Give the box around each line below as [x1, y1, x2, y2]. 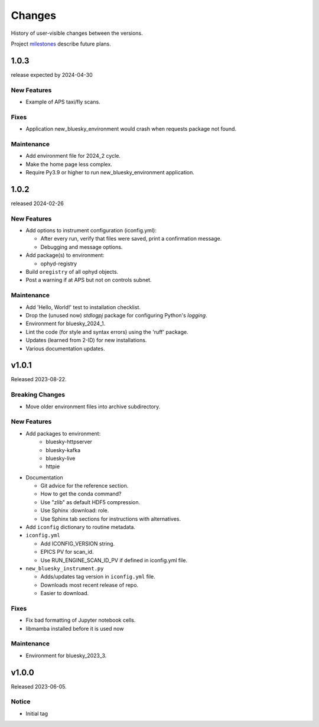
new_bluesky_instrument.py [25, 565, 104, 572]
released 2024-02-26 [11, 200, 64, 207]
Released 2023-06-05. [11, 683, 67, 690]
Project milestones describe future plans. [11, 40, 112, 47]
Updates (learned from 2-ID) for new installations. [25, 337, 147, 344]
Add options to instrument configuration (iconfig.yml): [25, 227, 157, 234]
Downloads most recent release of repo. [40, 581, 139, 588]
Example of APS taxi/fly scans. [25, 98, 100, 105]
